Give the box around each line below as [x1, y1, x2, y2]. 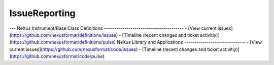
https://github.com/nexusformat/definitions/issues [11, 32, 116, 38]
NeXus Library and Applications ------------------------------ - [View [117, 39, 262, 45]
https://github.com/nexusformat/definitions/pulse [11, 39, 114, 45]
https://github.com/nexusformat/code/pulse [11, 53, 103, 59]
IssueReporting [9, 8, 76, 19]
